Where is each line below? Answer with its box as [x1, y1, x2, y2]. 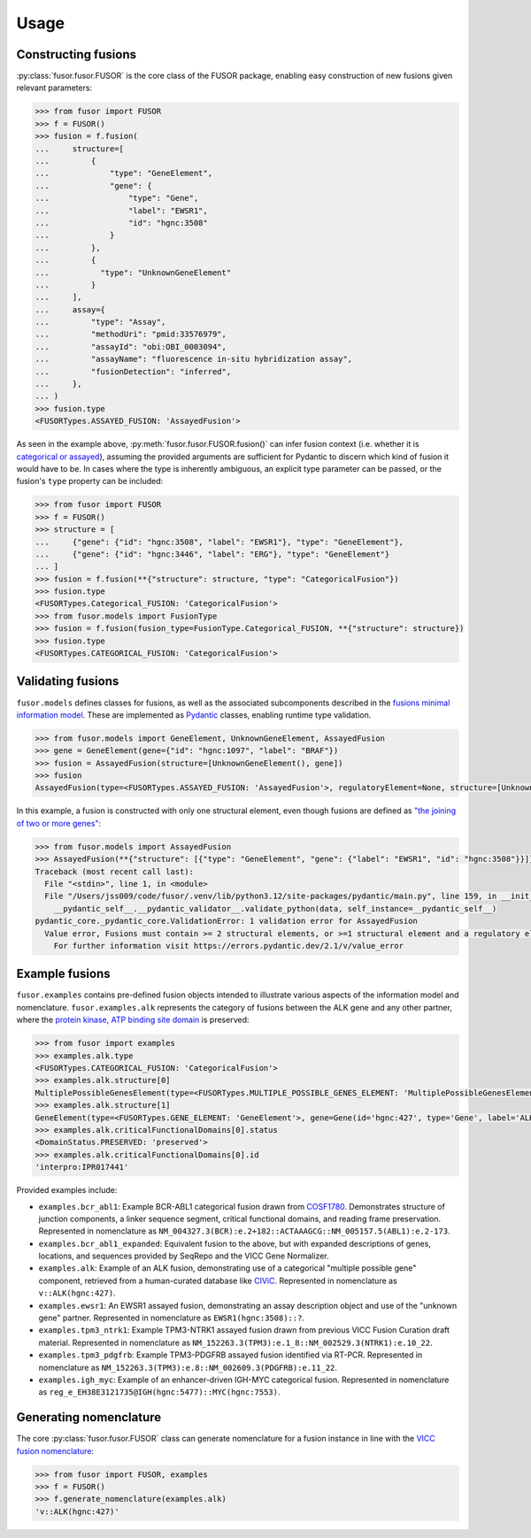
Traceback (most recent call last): [35, 866, 195, 876]
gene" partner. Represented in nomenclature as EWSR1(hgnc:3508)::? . [38, 1312, 305, 1323]
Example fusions [16, 966, 111, 981]
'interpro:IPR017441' [35, 1162, 129, 1173]
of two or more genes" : [16, 818, 102, 828]
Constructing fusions [16, 47, 137, 62]
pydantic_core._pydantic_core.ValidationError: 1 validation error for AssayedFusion [35, 916, 418, 927]
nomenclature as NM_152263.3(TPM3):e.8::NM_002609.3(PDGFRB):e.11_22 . [38, 1362, 338, 1373]
